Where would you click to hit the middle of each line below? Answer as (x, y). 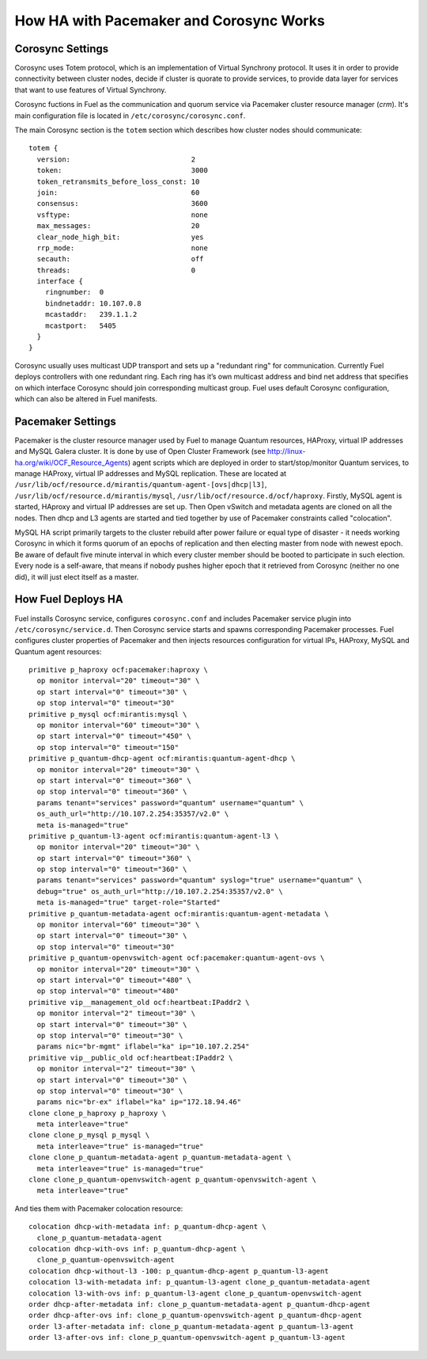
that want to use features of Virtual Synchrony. (91, 89)
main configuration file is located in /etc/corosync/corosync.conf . (130, 116)
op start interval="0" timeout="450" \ (114, 736)
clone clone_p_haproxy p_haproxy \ (98, 1113)
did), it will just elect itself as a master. (77, 577)
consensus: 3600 (123, 204)
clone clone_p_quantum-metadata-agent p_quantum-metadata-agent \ (160, 1157)
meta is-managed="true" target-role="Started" (128, 902)
